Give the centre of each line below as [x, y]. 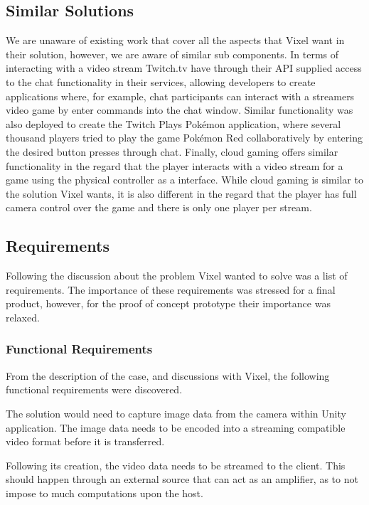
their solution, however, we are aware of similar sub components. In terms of [172, 54]
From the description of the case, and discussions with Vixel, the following [168, 375]
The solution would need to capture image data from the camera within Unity [176, 413]
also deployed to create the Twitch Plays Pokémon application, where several [173, 123]
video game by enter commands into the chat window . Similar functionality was [180, 110]
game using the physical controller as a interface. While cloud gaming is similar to [184, 180]
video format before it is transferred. [85, 441]
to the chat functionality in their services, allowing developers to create [161, 81]
